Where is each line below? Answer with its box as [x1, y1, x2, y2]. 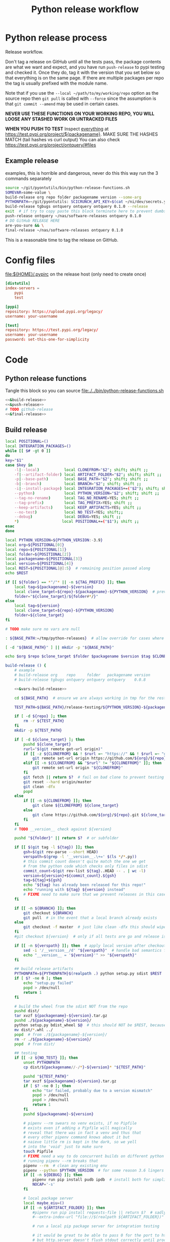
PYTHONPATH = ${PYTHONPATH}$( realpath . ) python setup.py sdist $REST [14, 971, 162, 976]
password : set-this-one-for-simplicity [5, 337, 90, 342]
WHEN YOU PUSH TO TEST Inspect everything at [5, 126, 109, 132]
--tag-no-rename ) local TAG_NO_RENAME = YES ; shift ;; [14, 495, 139, 500]
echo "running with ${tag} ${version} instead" [23, 887, 125, 892]
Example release [5, 157, 59, 165]
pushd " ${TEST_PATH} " [23, 1074, 69, 1079]
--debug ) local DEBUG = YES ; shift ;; [14, 514, 121, 520]
